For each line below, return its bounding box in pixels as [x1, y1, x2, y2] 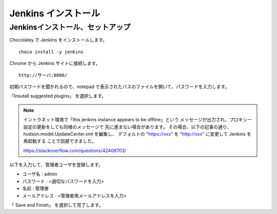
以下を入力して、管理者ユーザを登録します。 [9, 162, 104, 168]
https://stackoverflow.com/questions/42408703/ [23, 147, 127, 154]
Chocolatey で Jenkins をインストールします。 [9, 37, 108, 43]
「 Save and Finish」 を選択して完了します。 [9, 202, 104, 208]
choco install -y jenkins [18, 49, 84, 55]
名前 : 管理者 [22, 185, 49, 191]
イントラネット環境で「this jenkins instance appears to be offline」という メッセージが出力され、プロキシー [23, 117, 252, 123]
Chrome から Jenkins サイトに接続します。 [9, 60, 100, 67]
